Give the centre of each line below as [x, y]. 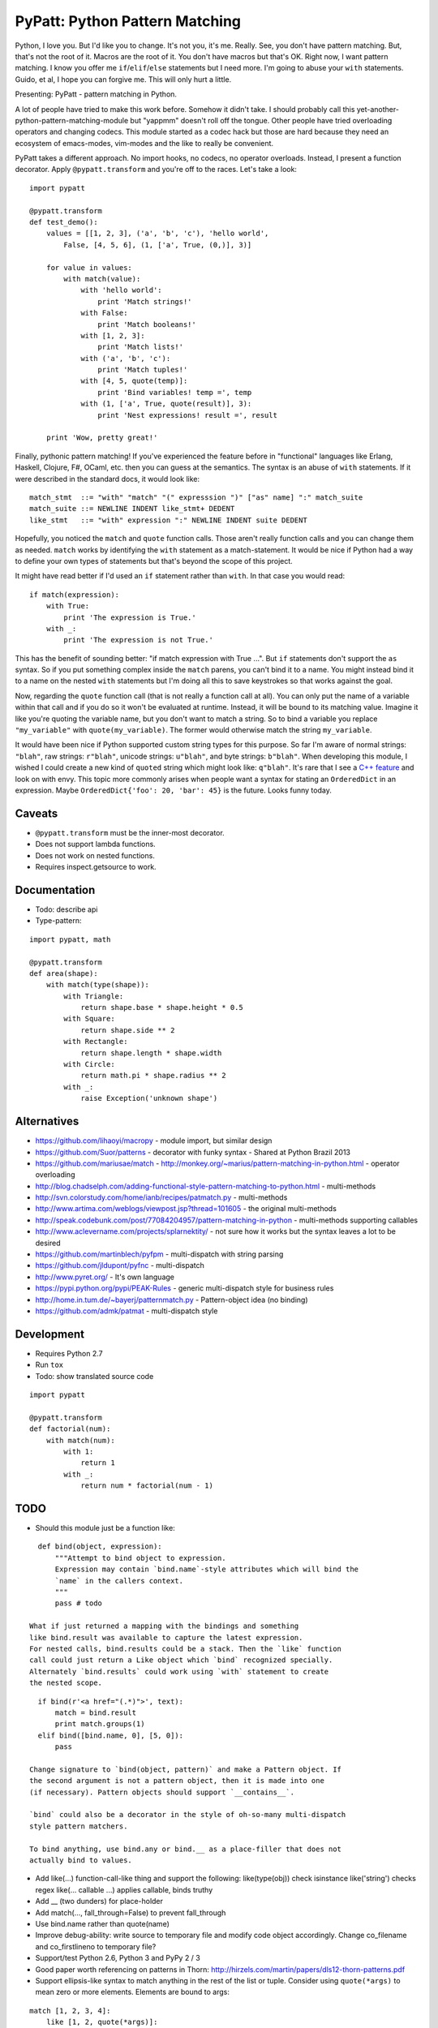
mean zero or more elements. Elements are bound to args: [133, 1992]
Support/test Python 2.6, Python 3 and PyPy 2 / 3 [118, 1958]
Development [50, 1334]
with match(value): [102, 279]
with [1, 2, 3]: [113, 335]
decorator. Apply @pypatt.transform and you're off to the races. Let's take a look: [156, 170]
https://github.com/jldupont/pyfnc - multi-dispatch [120, 1265]
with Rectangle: [96, 1042]
